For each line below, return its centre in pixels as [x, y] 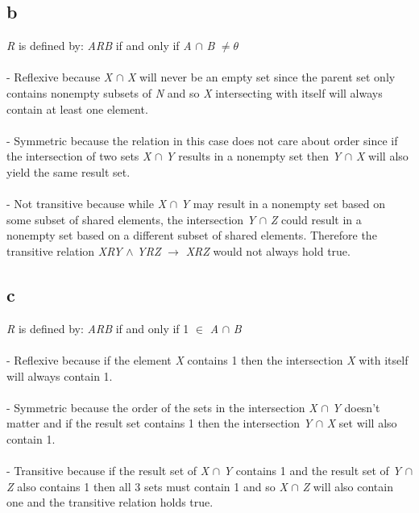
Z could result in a [316, 219]
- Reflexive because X [60, 77]
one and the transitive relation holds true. [110, 502]
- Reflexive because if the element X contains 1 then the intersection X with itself [207, 359]
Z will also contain [348, 486]
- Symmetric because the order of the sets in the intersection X [162, 407]
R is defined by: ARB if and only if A [99, 46]
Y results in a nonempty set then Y [254, 156]
